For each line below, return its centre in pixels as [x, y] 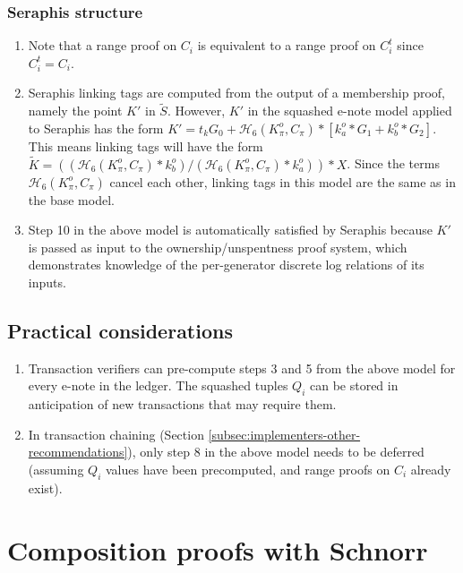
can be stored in [354, 385]
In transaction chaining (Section [116, 434]
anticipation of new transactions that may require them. [182, 404]
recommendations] [78, 452]
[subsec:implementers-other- [284, 434]
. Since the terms [393, 163]
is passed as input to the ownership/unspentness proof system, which [218, 247]
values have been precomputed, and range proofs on [248, 469]
